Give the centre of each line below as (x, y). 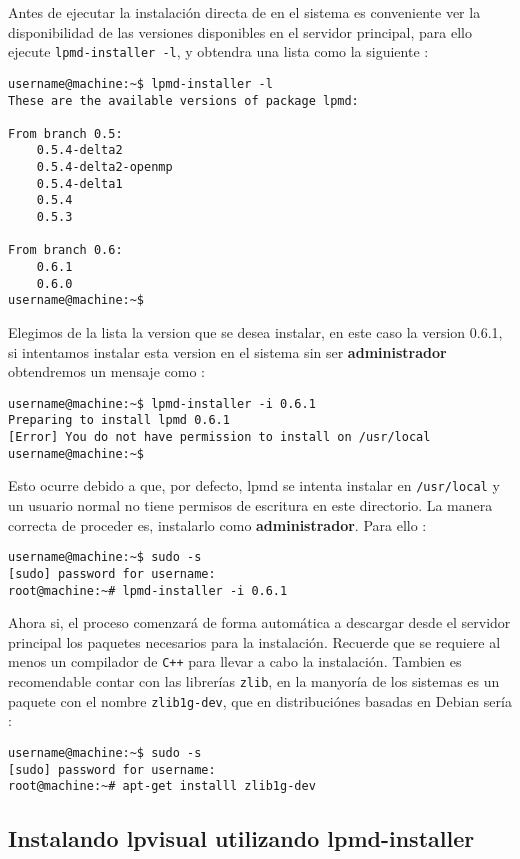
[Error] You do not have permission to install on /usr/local (219, 437)
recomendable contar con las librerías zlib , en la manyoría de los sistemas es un (254, 681)
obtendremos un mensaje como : (106, 371)
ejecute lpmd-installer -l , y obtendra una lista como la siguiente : (218, 51)
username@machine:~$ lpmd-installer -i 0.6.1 (162, 403)
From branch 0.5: (65, 133)
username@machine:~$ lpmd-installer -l (140, 83)
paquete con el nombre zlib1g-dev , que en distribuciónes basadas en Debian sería (260, 700)
